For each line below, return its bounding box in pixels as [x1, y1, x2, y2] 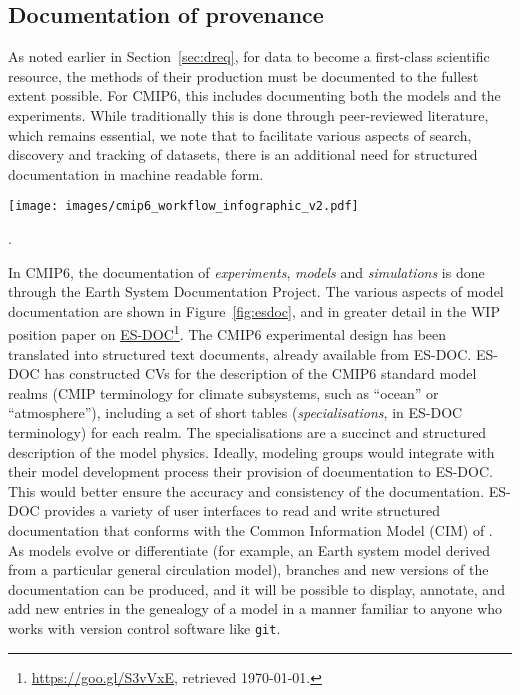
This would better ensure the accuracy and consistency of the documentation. [8, 480, 485, 501]
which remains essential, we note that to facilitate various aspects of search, [8, 124, 472, 145]
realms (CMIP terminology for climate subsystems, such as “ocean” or [8, 382, 439, 403]
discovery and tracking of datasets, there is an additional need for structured [8, 144, 478, 165]
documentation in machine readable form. [8, 163, 264, 184]
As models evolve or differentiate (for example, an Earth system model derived [8, 539, 491, 560]
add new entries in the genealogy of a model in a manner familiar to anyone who [8, 598, 503, 619]
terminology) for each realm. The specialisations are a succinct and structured [8, 422, 487, 443]
